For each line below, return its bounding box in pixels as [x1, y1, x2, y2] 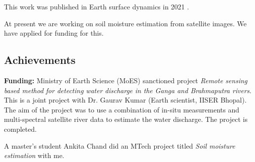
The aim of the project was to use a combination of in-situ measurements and [4, 104, 240, 114]
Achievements [4, 52, 76, 67]
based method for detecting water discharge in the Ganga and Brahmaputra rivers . [4, 85, 252, 95]
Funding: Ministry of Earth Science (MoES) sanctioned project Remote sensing [4, 75, 248, 85]
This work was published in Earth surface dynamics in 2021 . [4, 1, 189, 11]
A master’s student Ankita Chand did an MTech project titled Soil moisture [4, 140, 235, 151]
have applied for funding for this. [4, 28, 104, 38]
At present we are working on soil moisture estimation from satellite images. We [4, 18, 247, 28]
